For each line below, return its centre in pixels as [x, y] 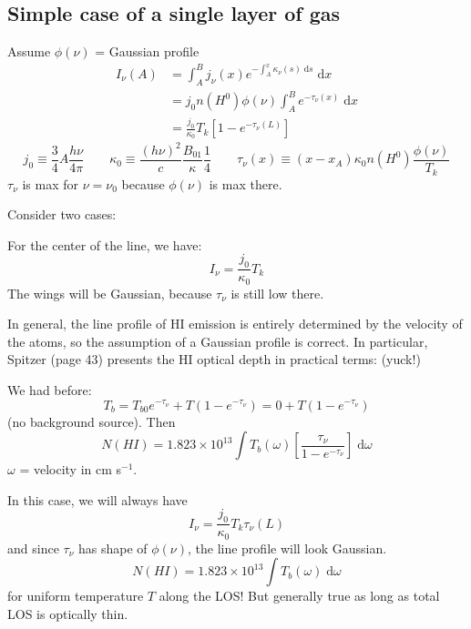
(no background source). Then [92, 421]
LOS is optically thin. [68, 613]
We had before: [50, 389]
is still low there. [277, 293]
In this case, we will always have [97, 499]
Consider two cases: [62, 214]
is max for [50, 183]
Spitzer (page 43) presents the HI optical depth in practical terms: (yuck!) [214, 359]
